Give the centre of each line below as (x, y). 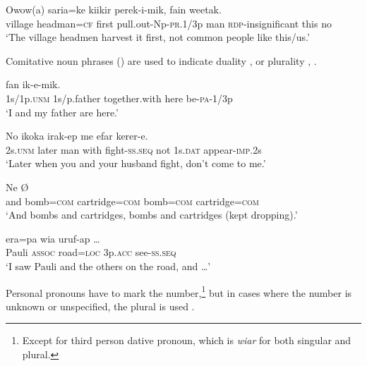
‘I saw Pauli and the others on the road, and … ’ (108, 266)
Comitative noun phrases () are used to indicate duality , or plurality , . (161, 60)
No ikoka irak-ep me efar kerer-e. (77, 136)
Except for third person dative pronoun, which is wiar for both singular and (187, 340)
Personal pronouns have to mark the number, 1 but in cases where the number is (179, 291)
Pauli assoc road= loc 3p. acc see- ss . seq (91, 252)
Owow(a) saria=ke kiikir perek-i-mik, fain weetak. (114, 9)
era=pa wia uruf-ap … (53, 238)
